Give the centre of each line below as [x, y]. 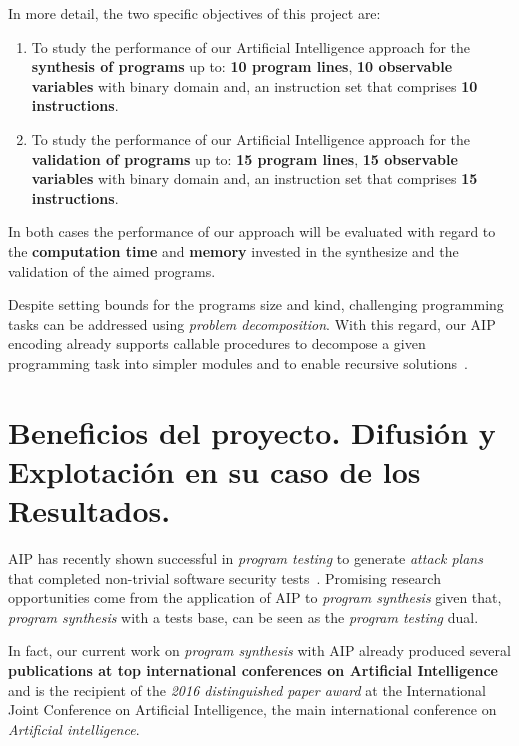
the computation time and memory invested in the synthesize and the [233, 250]
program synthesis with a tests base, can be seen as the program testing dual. [243, 616]
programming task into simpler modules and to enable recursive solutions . [238, 362]
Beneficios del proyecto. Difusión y [252, 431]
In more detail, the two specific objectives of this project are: [194, 13]
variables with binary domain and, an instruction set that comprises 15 [254, 178]
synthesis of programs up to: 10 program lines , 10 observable [242, 66]
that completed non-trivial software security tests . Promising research [224, 577]
